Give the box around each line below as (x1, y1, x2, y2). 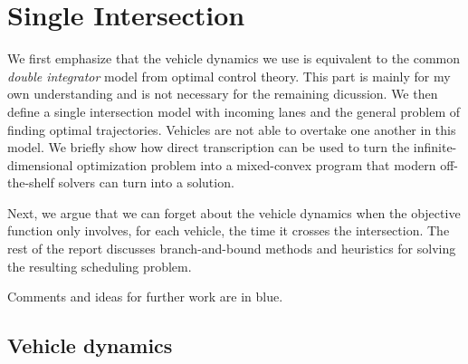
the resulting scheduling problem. (7, 256, 192, 275)
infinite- (413, 138, 457, 157)
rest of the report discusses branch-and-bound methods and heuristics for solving (7, 239, 456, 258)
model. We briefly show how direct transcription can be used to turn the (7, 138, 410, 157)
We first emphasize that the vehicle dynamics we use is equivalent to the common (7, 49, 461, 68)
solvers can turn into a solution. (58, 173, 234, 192)
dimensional (7, 155, 73, 174)
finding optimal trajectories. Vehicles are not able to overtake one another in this (7, 120, 456, 139)
